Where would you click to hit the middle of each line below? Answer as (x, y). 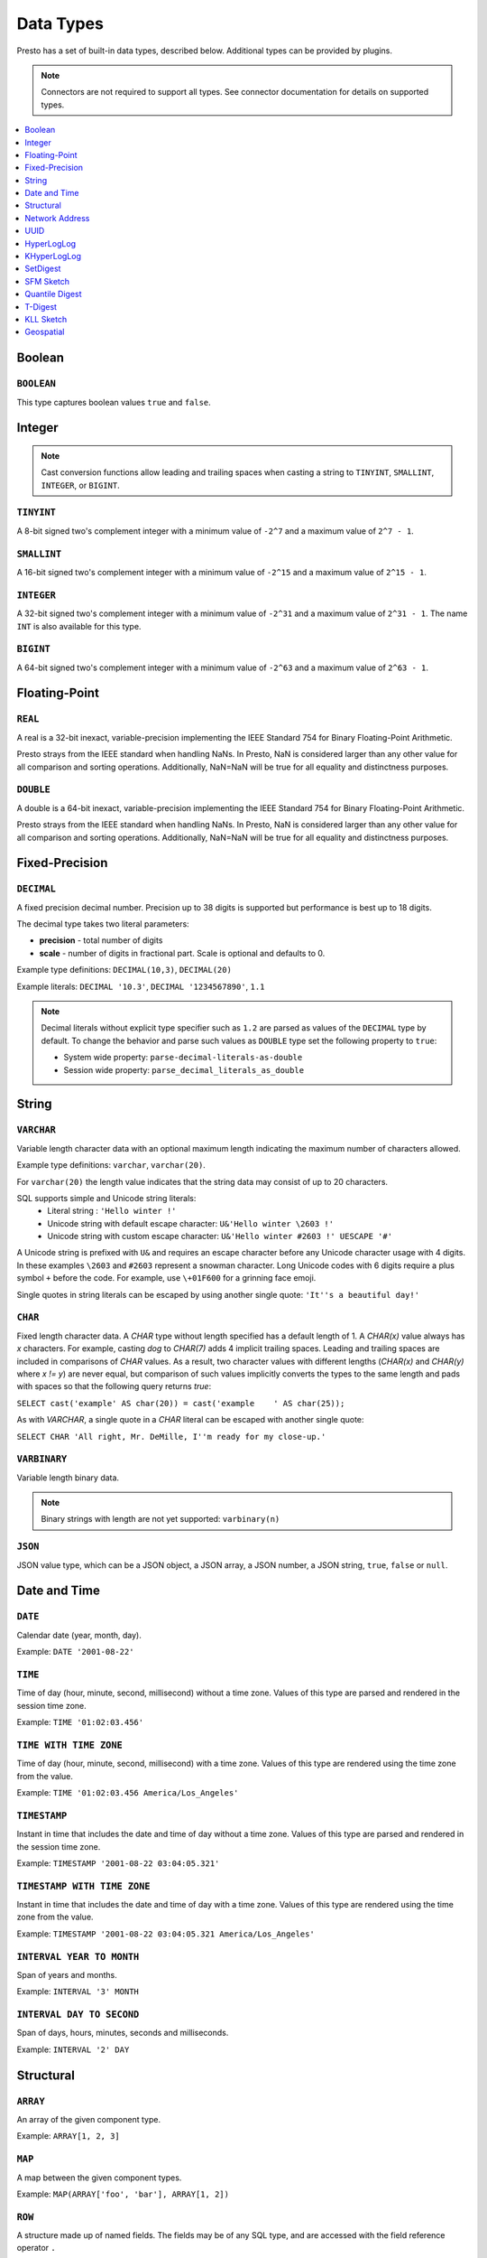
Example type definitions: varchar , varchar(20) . (111, 1165)
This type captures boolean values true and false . (114, 402)
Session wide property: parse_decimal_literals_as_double (184, 1069)
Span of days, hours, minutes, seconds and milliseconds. (123, 2033)
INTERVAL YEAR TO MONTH (78, 1957)
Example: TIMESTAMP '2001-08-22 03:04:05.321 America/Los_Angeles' (165, 1934)
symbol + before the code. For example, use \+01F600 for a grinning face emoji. (166, 1278)
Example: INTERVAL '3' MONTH (78, 1992)
